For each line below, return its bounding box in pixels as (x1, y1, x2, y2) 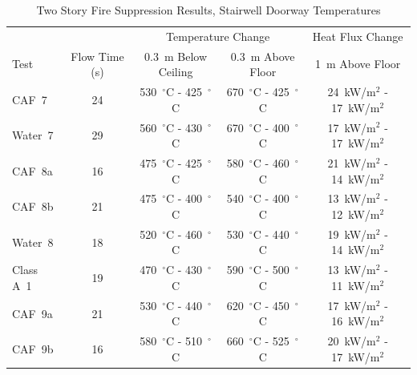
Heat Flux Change (312, 27, 403, 44)
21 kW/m (327, 155, 376, 171)
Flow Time (71, 47, 124, 64)
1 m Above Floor (314, 55, 401, 72)
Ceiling (158, 63, 193, 80)
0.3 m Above (230, 47, 295, 64)
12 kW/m (331, 206, 380, 223)
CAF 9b (12, 340, 54, 357)
